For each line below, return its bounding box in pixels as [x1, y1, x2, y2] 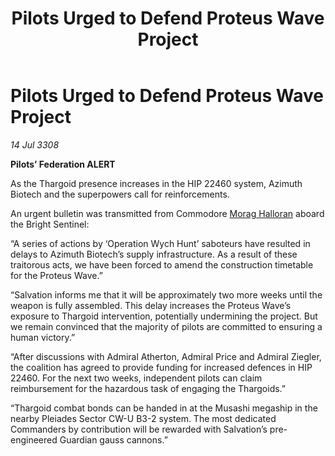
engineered [10, 433, 58, 446]
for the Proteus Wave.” [10, 269, 103, 281]
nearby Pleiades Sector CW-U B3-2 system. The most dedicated [10, 412, 277, 424]
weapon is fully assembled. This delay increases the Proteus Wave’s [10, 299, 292, 311]
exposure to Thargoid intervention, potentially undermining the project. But [10, 310, 318, 322]
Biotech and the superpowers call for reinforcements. [10, 188, 230, 200]
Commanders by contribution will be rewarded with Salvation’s [10, 423, 268, 435]
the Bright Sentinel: [10, 218, 90, 230]
